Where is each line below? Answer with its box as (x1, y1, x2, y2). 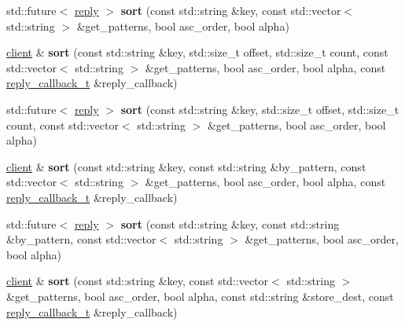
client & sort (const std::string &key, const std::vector (6, 273, 269, 289)
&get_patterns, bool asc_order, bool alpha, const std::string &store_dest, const (6, 288, 394, 304)
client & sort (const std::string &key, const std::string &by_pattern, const (6, 158, 366, 174)
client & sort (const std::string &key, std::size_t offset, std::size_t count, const (6, 44, 388, 60)
